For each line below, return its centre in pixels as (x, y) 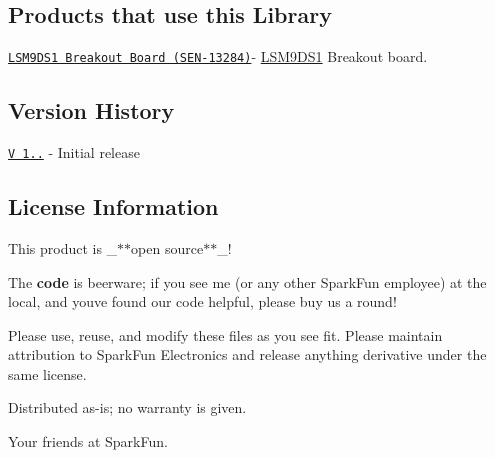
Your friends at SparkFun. (88, 441)
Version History (91, 110)
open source (167, 247)
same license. (47, 373)
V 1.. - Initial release (74, 152)
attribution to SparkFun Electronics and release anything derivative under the (247, 354)
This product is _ (63, 247)
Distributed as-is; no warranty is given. (127, 407)
